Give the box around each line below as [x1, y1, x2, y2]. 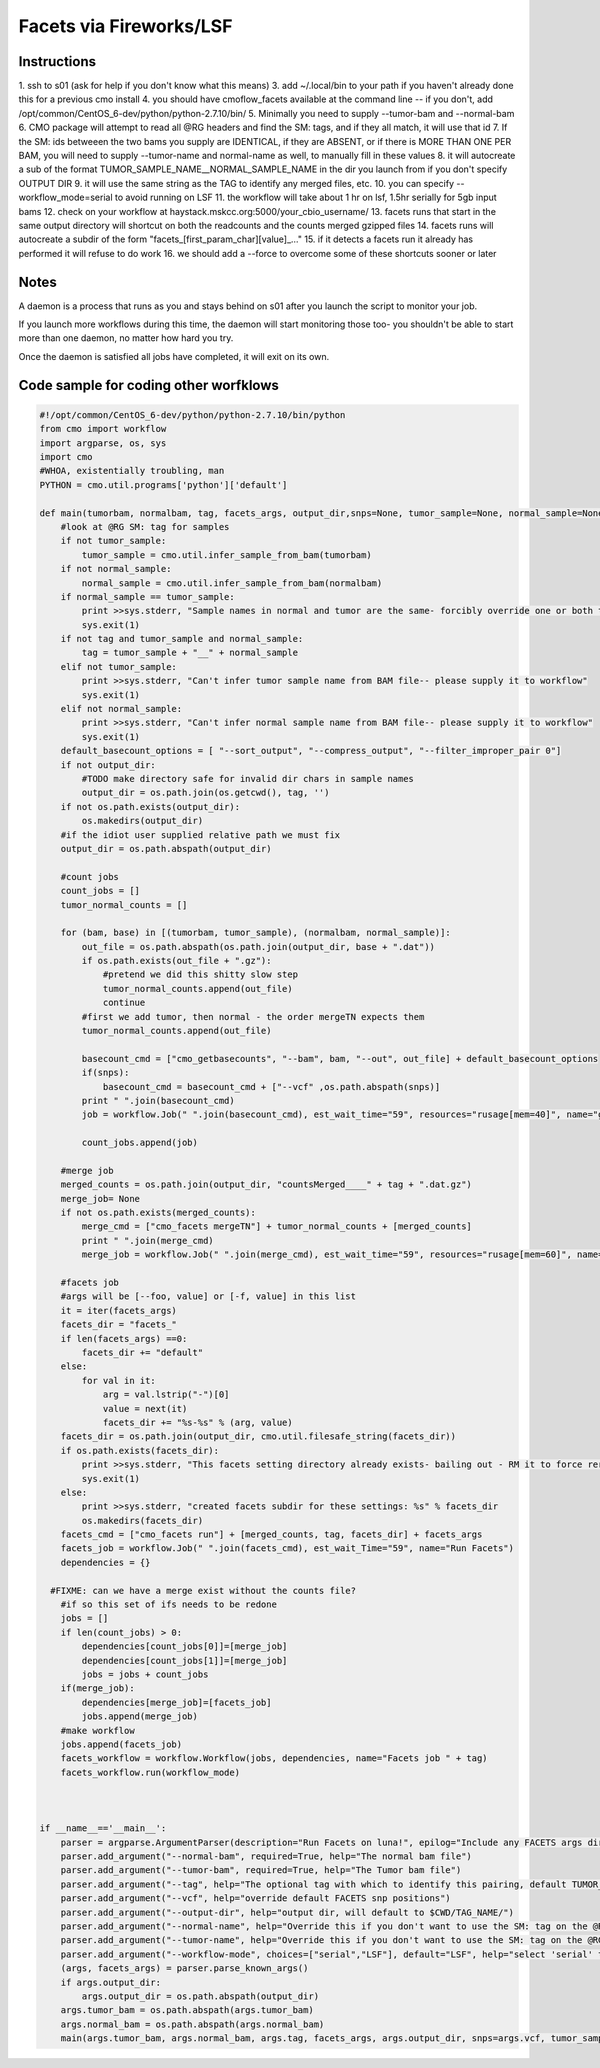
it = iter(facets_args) [60, 1305, 177, 1316]
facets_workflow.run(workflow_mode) [60, 1766, 240, 1778]
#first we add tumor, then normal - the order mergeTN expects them [81, 1011, 425, 1022]
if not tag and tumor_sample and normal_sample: [60, 633, 304, 645]
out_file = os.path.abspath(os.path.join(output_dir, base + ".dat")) [81, 941, 435, 952]
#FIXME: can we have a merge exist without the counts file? [50, 1585, 357, 1596]
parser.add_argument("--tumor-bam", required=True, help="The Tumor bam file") [60, 1865, 462, 1876]
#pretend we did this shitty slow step [102, 969, 299, 980]
